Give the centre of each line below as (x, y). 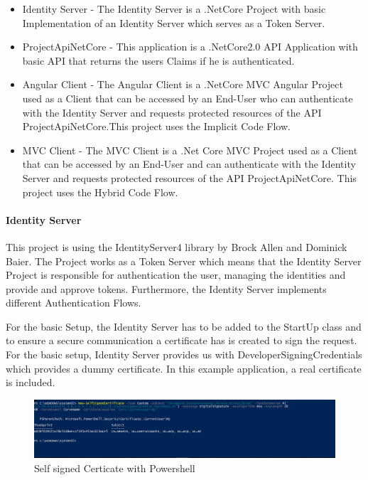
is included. (31, 382)
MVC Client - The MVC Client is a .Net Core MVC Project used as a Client (190, 150)
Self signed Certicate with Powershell (115, 468)
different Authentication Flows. (74, 303)
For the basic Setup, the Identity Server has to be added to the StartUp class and (184, 326)
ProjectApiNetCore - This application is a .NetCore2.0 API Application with (190, 47)
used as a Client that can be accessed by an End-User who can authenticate (188, 98)
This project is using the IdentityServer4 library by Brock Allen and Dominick (177, 246)
